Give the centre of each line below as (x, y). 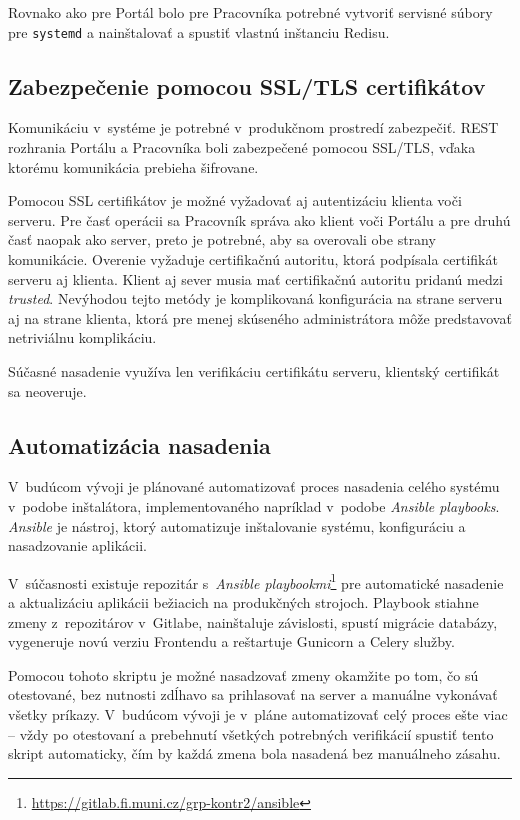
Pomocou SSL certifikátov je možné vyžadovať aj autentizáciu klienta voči (235, 200)
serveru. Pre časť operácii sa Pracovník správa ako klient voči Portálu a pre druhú (259, 219)
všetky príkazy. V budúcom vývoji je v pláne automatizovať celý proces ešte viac (258, 713)
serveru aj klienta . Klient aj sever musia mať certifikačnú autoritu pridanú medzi (255, 278)
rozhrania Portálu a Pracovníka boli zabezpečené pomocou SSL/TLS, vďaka (242, 147)
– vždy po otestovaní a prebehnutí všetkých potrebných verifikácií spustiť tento (251, 733)
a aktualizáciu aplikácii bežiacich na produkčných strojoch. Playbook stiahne (243, 602)
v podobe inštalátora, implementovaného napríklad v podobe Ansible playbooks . (254, 505)
